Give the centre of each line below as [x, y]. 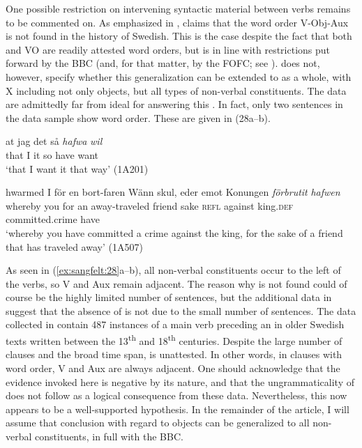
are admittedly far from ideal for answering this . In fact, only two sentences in [174, 104]
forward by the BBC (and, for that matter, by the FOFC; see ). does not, [163, 63]
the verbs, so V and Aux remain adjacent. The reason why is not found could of [176, 283]
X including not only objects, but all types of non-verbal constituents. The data [176, 90]
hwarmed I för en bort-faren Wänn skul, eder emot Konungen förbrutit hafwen [173, 192]
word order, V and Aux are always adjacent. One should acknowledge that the [173, 368]
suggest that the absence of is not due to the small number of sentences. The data [181, 310]
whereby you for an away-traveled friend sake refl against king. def [150, 205]
